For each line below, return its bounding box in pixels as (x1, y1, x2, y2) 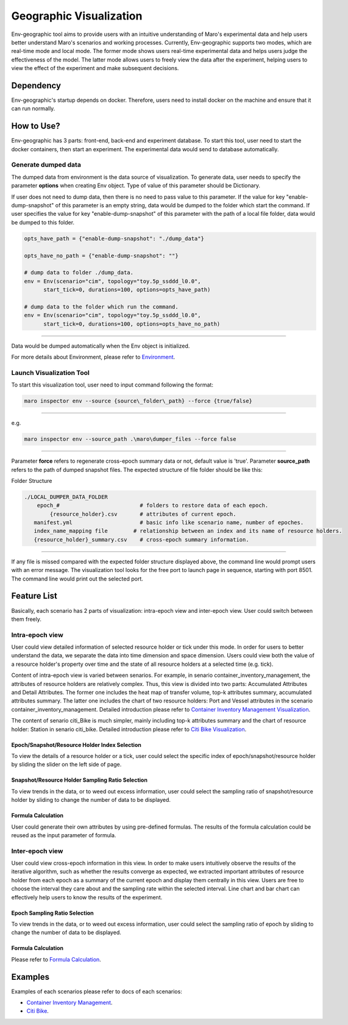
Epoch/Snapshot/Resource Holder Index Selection (11, 741, 141, 748)
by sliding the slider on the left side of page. (11, 761, 122, 768)
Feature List (11, 591, 57, 601)
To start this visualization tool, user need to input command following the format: (11, 381, 213, 388)
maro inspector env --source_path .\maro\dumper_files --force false (24, 436, 236, 443)
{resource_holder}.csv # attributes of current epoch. (49, 510, 236, 518)
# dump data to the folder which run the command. (24, 303, 179, 310)
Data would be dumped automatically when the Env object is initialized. (11, 342, 190, 349)
